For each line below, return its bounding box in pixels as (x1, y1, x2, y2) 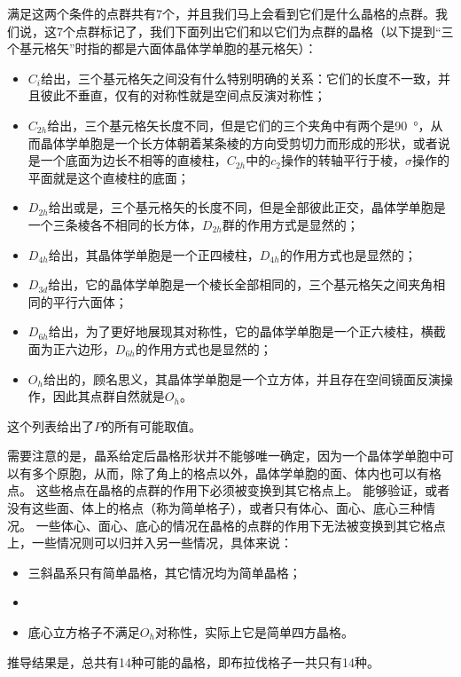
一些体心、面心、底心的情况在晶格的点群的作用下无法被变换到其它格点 (35, 516, 446, 534)
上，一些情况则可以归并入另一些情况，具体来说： (7, 533, 293, 552)
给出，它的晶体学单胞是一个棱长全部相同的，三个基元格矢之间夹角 (48, 275, 434, 294)
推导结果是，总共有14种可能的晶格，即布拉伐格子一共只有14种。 (7, 652, 379, 671)
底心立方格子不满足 (27, 623, 140, 642)
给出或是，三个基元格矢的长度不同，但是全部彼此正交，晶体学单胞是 (48, 198, 446, 216)
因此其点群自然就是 (52, 387, 165, 405)
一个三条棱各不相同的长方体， (27, 215, 202, 233)
